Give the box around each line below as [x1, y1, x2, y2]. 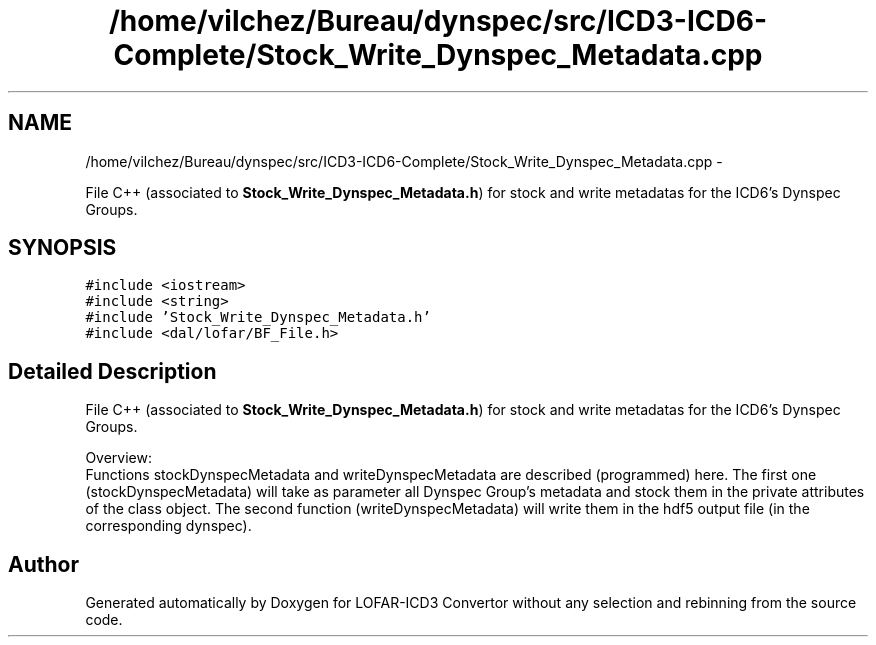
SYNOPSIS [8, 235, 117, 261]
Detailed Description [8, 358, 217, 384]
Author [8, 551, 79, 577]
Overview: [85, 449, 152, 467]
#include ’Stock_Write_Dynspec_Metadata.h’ [85, 309, 431, 326]
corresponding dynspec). [85, 517, 252, 535]
